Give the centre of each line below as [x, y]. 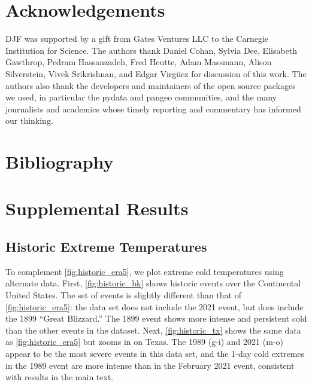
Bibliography [60, 162]
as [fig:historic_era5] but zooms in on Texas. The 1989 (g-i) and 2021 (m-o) [144, 342]
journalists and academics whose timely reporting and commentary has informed [153, 109]
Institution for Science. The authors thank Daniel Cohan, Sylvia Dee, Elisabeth [152, 50]
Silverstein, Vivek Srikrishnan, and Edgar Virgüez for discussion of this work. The [156, 73]
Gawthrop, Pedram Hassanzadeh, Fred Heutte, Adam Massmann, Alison [139, 62]
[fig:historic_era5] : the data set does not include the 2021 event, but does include [155, 306]
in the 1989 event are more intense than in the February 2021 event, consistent [150, 365]
